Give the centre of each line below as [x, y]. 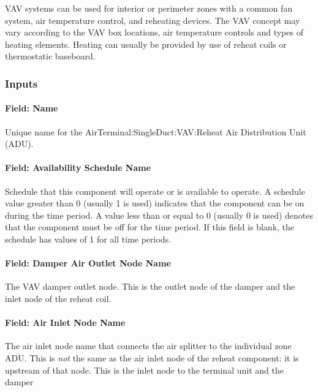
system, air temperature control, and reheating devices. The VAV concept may [153, 20]
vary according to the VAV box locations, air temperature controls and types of [154, 32]
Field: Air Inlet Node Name [65, 322]
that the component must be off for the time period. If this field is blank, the [150, 227]
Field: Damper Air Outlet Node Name [88, 263]
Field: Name [32, 108]
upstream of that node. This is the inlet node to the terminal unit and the [144, 370]
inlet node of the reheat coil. [58, 298]
